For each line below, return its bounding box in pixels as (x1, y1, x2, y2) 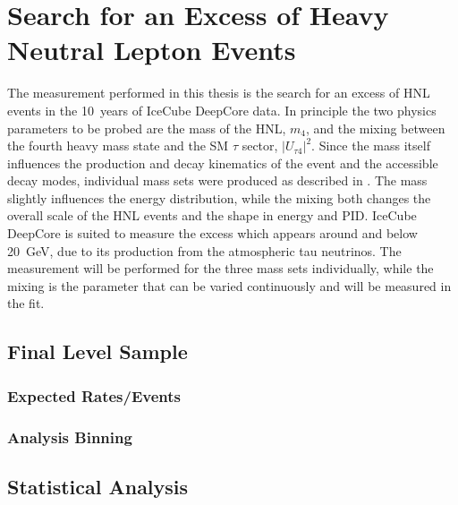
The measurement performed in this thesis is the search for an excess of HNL (7, 83, 430, 102)
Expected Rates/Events (7, 384, 182, 407)
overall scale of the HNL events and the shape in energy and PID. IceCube (7, 206, 417, 225)
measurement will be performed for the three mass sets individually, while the (7, 259, 434, 278)
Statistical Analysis (7, 472, 189, 500)
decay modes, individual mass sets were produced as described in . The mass (7, 171, 428, 190)
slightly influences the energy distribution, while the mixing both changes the (7, 188, 431, 207)
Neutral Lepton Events (7, 31, 296, 68)
